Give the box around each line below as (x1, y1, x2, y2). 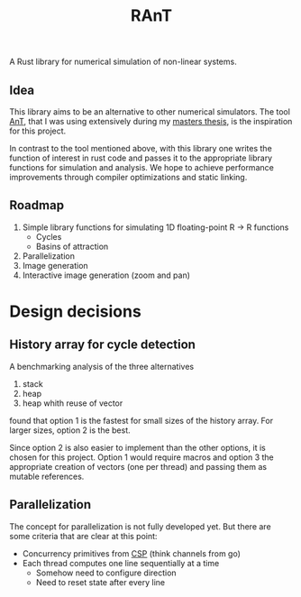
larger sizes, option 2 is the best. (9, 425, 131, 436)
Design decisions (9, 301, 141, 321)
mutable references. (9, 471, 85, 482)
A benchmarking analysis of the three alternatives (9, 361, 195, 372)
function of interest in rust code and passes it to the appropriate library (9, 152, 273, 163)
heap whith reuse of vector (22, 398, 123, 409)
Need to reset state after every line (35, 576, 165, 587)
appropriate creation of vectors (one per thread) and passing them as (9, 461, 268, 472)
